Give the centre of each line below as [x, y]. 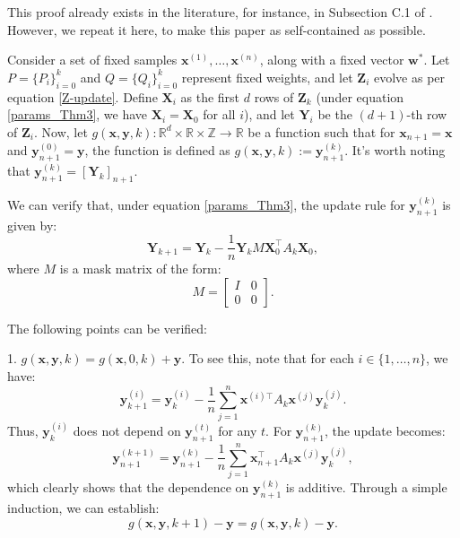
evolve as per [409, 77]
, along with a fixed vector [332, 60]
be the [335, 114]
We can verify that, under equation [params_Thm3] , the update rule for [206, 204]
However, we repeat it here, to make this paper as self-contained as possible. [217, 29]
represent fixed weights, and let [267, 77]
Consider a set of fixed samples [92, 60]
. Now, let [61, 131]
